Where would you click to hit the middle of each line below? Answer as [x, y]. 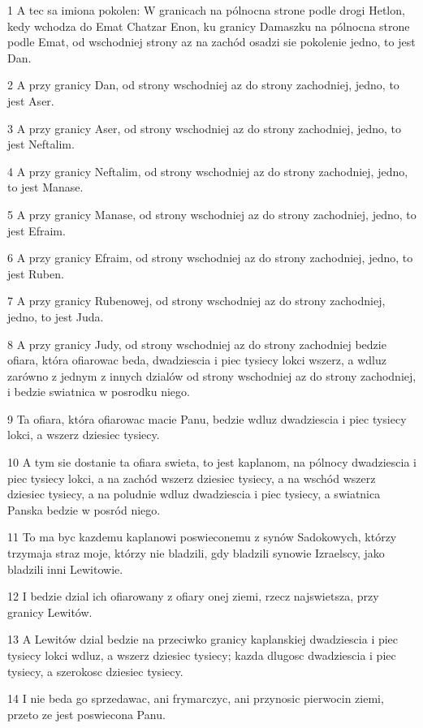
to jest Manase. [45, 187]
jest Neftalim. [41, 144]
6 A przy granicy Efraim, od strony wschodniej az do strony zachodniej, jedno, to [210, 258]
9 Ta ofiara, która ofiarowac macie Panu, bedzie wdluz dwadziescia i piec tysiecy [207, 418]
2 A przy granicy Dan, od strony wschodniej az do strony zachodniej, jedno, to [203, 85]
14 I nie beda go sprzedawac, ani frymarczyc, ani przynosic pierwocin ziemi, [196, 698]
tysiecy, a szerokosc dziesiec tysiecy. [95, 671]
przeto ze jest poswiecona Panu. [86, 714]
